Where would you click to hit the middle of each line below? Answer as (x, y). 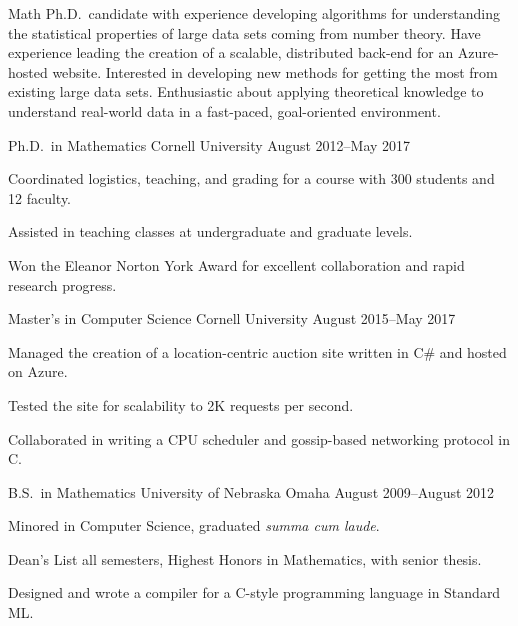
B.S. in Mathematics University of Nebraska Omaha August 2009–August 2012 (251, 491)
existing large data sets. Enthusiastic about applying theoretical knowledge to (246, 91)
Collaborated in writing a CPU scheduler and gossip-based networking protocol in (259, 438)
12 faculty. (40, 197)
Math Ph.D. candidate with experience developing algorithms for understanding (254, 13)
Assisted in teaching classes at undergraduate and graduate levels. (210, 231)
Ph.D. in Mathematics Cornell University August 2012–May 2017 (209, 144)
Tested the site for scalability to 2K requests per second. (181, 404)
